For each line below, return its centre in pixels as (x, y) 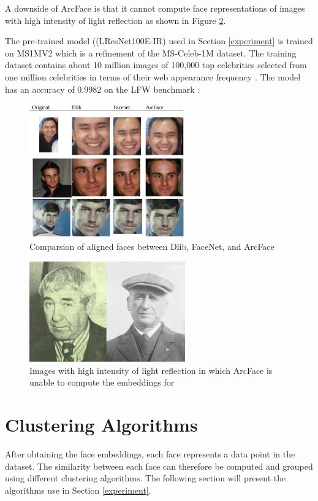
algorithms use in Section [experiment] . (78, 490)
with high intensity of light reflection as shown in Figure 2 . (115, 20)
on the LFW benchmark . (152, 89)
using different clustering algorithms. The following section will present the (146, 478)
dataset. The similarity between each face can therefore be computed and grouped (159, 466)
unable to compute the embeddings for (102, 382)
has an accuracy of (40, 89)
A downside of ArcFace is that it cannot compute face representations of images (155, 8)
